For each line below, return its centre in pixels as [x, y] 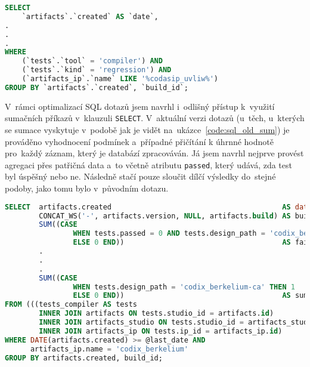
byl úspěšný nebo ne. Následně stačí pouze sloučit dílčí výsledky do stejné [140, 176]
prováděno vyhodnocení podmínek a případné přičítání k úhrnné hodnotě [139, 141]
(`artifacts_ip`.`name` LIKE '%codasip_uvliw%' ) [120, 79]
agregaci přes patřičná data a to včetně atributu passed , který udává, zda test [148, 164]
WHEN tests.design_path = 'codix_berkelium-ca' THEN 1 [184, 287]
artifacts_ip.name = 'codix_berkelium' [109, 349]
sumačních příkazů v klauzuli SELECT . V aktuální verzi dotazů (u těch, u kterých [155, 118]
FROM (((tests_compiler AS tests [71, 305]
